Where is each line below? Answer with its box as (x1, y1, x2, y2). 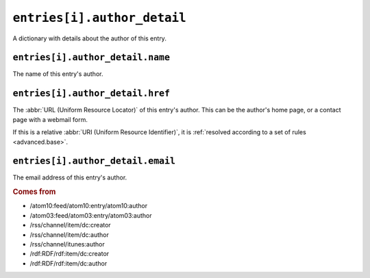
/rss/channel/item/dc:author (29, 230, 109, 239)
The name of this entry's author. (12, 70, 103, 78)
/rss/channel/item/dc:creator (29, 221, 111, 229)
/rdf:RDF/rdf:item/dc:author (29, 259, 108, 267)
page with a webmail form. (12, 115, 88, 123)
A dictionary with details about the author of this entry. (12, 34, 167, 42)
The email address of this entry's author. (12, 173, 127, 181)
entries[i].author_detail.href (12, 88, 171, 99)
